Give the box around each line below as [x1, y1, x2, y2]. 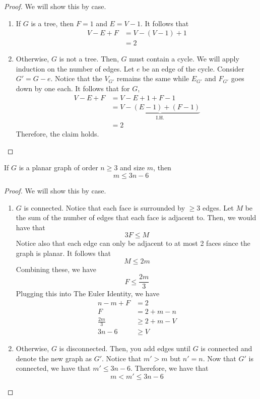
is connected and [201, 343, 252, 354]
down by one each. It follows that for [16, 83, 130, 94]
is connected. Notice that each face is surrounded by [24, 202, 185, 213]
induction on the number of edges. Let [16, 63, 135, 74]
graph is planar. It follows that [16, 247, 111, 258]
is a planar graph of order [19, 162, 98, 173]
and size [120, 162, 145, 173]
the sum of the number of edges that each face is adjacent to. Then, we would [16, 212, 256, 223]
